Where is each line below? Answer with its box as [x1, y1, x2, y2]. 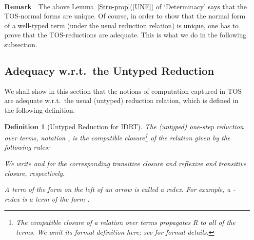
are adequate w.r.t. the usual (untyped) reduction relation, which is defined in [4, 95, 239, 105]
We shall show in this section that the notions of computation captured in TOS [4, 86, 242, 96]
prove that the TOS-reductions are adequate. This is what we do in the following [4, 30, 247, 40]
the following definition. [4, 104, 75, 115]
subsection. [4, 39, 38, 49]
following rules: [4, 142, 50, 152]
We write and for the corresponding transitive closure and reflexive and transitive [4, 158, 247, 168]
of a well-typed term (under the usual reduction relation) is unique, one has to [4, 20, 239, 30]
